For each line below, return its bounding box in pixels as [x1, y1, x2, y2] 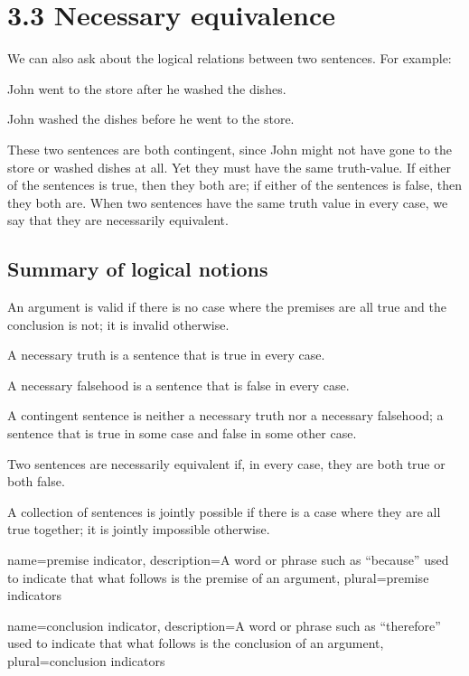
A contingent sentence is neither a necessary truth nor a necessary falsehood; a [7, 406, 444, 425]
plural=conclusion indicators [7, 651, 165, 670]
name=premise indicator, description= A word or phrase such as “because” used [7, 550, 449, 569]
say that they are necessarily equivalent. [7, 211, 229, 230]
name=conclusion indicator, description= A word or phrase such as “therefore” [7, 615, 441, 634]
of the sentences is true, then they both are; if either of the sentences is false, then [7, 175, 463, 194]
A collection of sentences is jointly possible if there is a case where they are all [7, 502, 441, 521]
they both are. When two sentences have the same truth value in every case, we [7, 192, 448, 211]
